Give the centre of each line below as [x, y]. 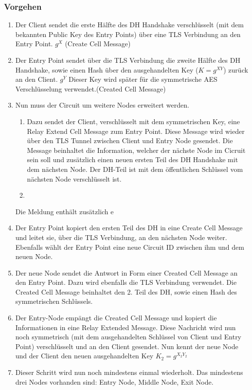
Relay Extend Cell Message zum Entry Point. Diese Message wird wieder [136, 131]
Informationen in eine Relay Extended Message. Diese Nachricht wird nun [126, 327]
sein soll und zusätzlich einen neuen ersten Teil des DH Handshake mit [133, 159]
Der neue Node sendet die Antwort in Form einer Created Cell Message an [126, 272]
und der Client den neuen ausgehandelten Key [84, 356]
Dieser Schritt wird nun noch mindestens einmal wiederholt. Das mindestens [129, 372]
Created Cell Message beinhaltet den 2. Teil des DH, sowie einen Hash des [126, 291]
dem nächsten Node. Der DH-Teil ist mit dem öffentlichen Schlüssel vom [135, 169]
